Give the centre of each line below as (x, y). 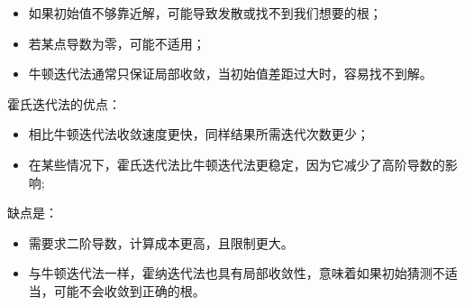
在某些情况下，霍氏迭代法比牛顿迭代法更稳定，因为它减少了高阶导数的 (237, 164)
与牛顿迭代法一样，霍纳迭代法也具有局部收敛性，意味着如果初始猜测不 (237, 273)
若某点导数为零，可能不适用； (117, 43)
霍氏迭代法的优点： (64, 103)
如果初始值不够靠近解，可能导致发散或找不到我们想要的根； (205, 13)
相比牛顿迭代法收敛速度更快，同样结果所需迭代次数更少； (199, 134)
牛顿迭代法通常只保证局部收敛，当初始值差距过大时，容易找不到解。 (230, 74)
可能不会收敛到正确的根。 (129, 290)
